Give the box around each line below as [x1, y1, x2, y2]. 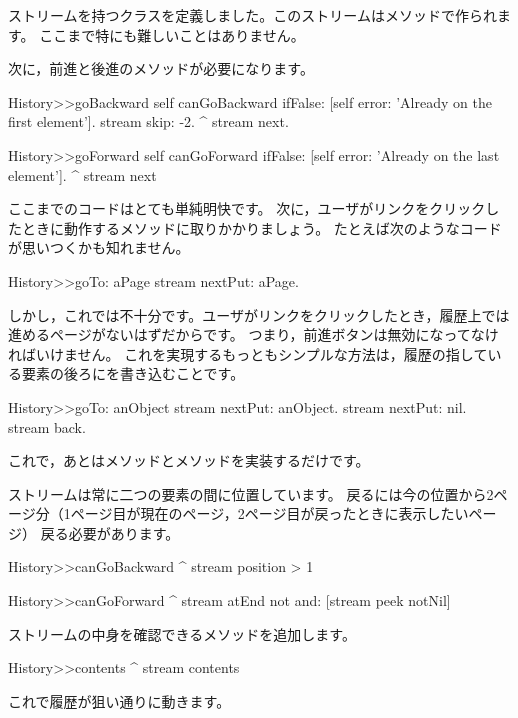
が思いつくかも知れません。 [8, 237, 190, 258]
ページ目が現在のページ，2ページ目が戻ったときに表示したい [70, 503, 469, 524]
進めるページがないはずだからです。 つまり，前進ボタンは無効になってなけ [8, 324, 499, 345]
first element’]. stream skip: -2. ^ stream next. [8, 111, 289, 132]
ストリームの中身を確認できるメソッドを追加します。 [8, 623, 356, 644]
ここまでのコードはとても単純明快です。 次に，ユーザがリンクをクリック [8, 198, 486, 219]
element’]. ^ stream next [8, 164, 157, 185]
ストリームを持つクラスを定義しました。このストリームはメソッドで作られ [8, 5, 497, 25]
